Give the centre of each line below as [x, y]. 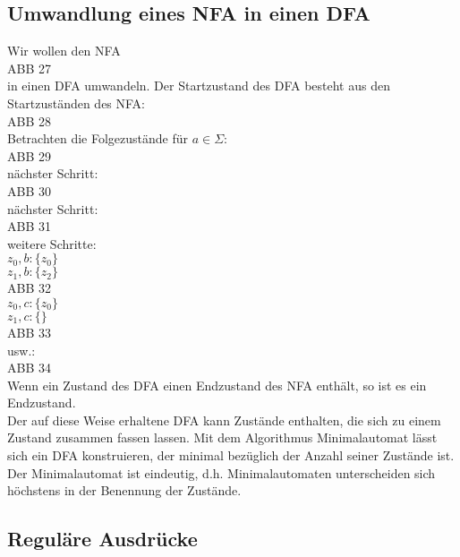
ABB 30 [29, 190]
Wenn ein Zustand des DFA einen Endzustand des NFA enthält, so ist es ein [217, 385]
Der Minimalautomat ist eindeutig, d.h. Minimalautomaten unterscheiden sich [221, 472]
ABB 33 [29, 332]
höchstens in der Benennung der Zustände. [124, 490]
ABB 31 [29, 226]
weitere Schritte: [52, 243]
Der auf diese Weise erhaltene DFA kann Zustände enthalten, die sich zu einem [224, 420]
